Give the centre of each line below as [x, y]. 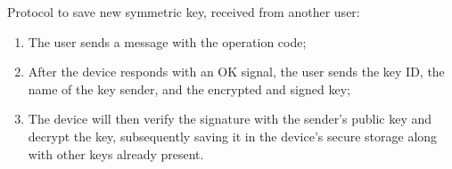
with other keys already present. [116, 153]
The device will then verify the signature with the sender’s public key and [230, 119]
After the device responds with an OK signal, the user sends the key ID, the [236, 72]
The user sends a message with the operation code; [167, 41]
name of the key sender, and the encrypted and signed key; [189, 89]
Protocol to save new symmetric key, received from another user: [184, 12]
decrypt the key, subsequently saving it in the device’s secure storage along [233, 136]
